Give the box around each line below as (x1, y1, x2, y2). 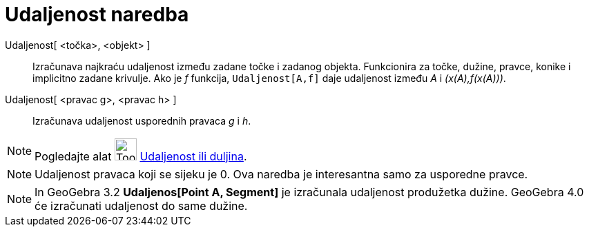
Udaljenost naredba (5, 3, 189, 26)
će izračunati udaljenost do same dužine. (35, 198, 248, 213)
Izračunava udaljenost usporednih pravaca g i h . (32, 114, 251, 127)
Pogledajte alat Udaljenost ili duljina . (35, 149, 247, 163)
